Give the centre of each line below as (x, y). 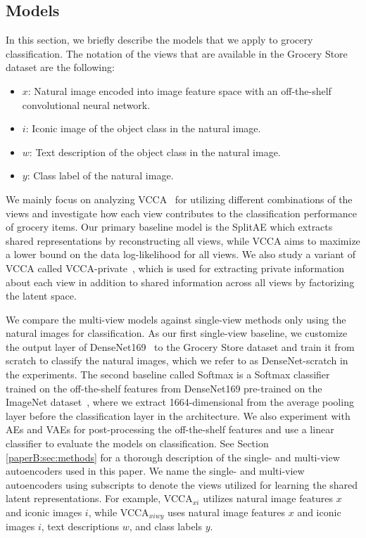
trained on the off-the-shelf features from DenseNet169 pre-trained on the (164, 388)
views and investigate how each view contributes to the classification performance (182, 213)
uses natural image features (226, 512)
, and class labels (166, 526)
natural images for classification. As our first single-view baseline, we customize (177, 333)
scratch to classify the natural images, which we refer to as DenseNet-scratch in (177, 360)
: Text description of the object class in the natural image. (155, 152)
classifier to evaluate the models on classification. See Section (137, 443)
